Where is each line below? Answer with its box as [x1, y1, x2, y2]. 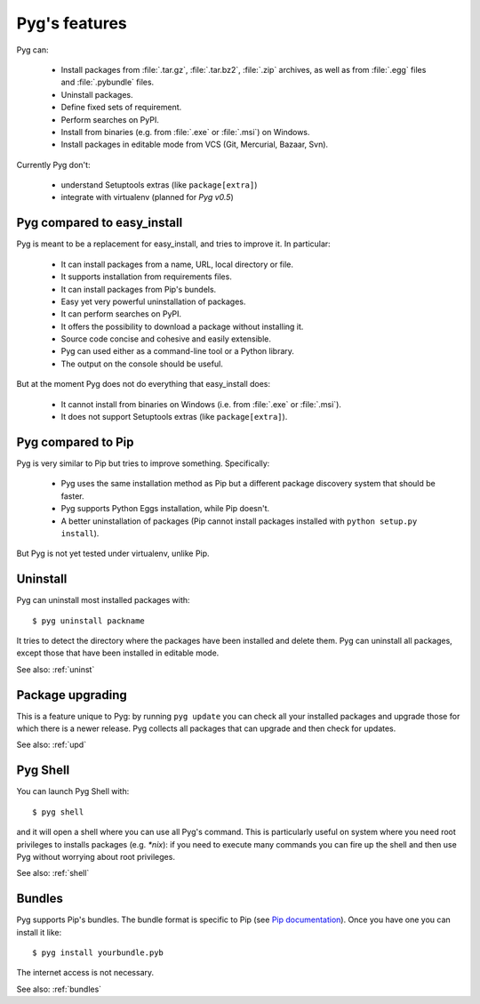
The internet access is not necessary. [16, 968, 155, 978]
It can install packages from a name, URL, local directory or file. [60, 259, 293, 269]
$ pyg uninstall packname [32, 615, 146, 626]
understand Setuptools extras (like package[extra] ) [60, 180, 258, 190]
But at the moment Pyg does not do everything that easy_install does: [16, 379, 271, 390]
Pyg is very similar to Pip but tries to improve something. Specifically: [16, 458, 270, 469]
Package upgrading [16, 687, 128, 703]
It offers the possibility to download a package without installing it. [60, 321, 304, 332]
